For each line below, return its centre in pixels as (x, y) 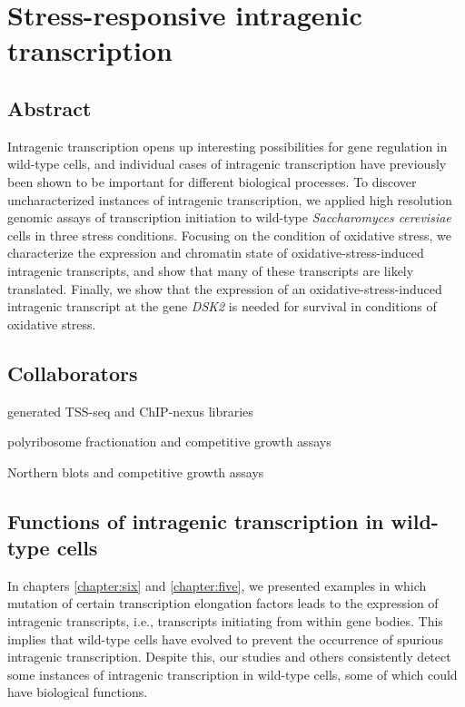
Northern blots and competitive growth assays (136, 471)
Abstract (49, 108)
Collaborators (73, 373)
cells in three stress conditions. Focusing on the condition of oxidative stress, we (230, 235)
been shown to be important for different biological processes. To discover (212, 181)
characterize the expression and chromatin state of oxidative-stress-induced (216, 253)
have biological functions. (78, 692)
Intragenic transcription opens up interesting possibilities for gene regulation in (228, 146)
